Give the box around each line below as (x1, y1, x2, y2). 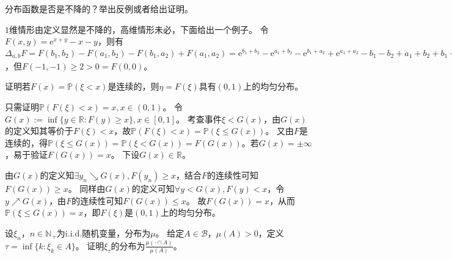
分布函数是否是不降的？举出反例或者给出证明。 (5, 2, 193, 15)
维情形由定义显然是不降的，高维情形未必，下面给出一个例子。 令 (9, 23, 269, 35)
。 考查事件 (176, 112, 222, 125)
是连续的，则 (108, 80, 159, 93)
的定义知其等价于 (5, 124, 73, 137)
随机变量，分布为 (82, 226, 151, 239)
